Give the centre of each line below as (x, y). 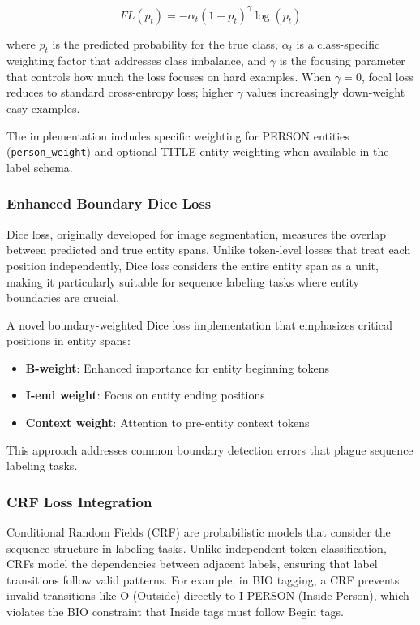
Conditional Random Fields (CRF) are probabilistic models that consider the (199, 532)
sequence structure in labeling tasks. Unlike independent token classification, (197, 547)
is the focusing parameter (342, 60)
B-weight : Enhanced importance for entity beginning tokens (177, 367)
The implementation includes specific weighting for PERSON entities (178, 135)
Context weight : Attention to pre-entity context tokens (167, 422)
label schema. (40, 167)
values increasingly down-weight (326, 92)
